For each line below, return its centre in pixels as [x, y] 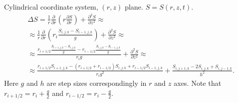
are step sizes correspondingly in [97, 83]
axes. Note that [197, 83]
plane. [134, 7]
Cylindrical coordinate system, [51, 7]
